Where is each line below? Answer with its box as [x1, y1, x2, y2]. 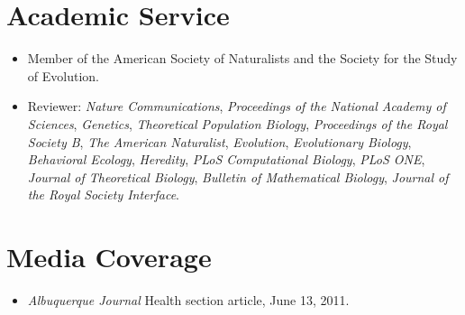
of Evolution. [27, 66, 99, 85]
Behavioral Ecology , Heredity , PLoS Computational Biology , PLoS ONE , [27, 150, 425, 169]
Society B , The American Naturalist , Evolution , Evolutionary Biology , [27, 132, 412, 151]
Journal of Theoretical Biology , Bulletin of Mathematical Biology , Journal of [27, 167, 449, 186]
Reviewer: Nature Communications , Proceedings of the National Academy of [27, 97, 446, 116]
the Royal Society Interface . [27, 185, 179, 204]
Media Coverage [6, 238, 212, 275]
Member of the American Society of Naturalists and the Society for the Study [27, 49, 458, 68]
